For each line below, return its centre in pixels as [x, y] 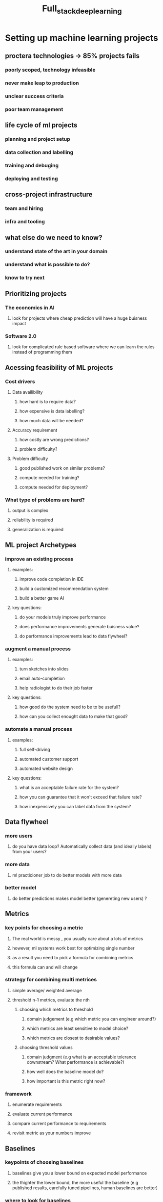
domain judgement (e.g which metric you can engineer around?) [91, 1019]
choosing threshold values [46, 1047]
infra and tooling [25, 222]
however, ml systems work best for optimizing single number [73, 948]
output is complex [30, 511]
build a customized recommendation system [64, 588]
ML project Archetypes [41, 545]
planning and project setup [38, 139]
